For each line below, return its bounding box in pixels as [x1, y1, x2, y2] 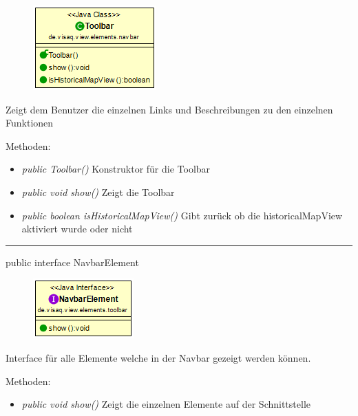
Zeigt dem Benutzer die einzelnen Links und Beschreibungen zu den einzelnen [6, 102, 333, 116]
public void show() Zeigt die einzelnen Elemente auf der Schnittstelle [21, 397, 310, 411]
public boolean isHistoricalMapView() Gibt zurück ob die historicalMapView [21, 208, 343, 222]
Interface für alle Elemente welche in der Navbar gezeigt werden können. [6, 350, 311, 364]
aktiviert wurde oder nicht [21, 221, 133, 236]
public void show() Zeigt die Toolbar [21, 184, 175, 199]
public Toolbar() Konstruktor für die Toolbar [21, 162, 211, 176]
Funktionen [6, 116, 54, 130]
